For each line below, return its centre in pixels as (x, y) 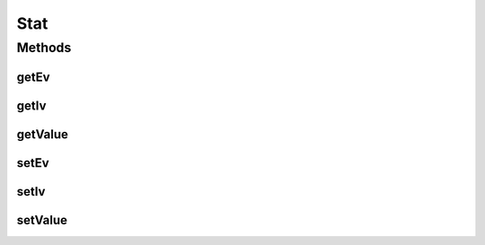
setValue (42, 220)
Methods (44, 48)
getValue (43, 134)
